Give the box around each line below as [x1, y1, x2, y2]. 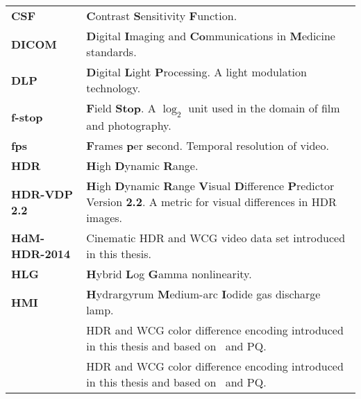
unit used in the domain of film [188, 100, 340, 116]
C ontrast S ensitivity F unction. [86, 8, 237, 24]
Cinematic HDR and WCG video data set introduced [86, 230, 346, 246]
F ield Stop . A [86, 100, 156, 116]
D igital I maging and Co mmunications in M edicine [86, 28, 335, 44]
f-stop [11, 108, 43, 125]
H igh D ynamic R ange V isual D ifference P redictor [86, 178, 335, 194]
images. [86, 210, 122, 226]
